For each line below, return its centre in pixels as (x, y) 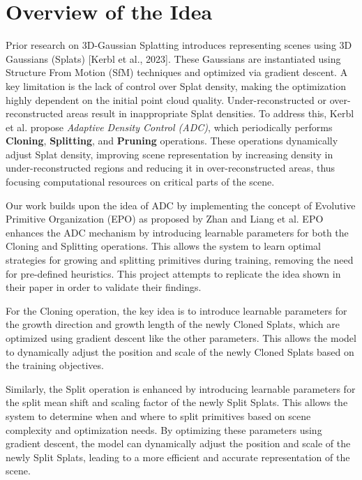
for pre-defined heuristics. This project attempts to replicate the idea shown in (173, 273)
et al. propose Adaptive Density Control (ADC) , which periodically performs (169, 127)
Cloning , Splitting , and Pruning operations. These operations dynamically (172, 141)
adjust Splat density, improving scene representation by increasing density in (169, 154)
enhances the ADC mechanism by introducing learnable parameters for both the (177, 232)
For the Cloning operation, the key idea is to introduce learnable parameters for (176, 310)
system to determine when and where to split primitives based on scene (158, 415)
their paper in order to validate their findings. (104, 287)
